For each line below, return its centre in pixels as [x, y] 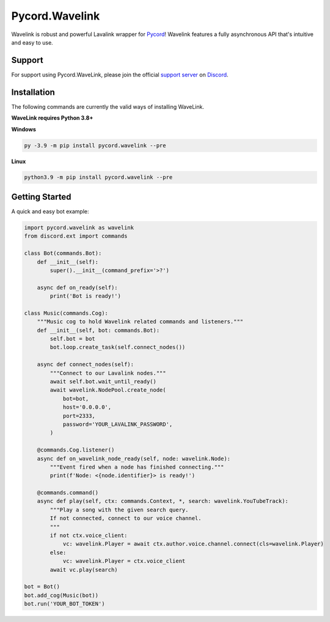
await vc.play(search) [84, 569]
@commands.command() [68, 493]
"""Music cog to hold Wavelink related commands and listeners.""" [140, 322]
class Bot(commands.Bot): [63, 253]
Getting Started [41, 196]
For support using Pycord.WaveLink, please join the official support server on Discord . [120, 75]
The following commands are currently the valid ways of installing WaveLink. [108, 106]
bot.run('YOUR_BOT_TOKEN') [64, 604]
